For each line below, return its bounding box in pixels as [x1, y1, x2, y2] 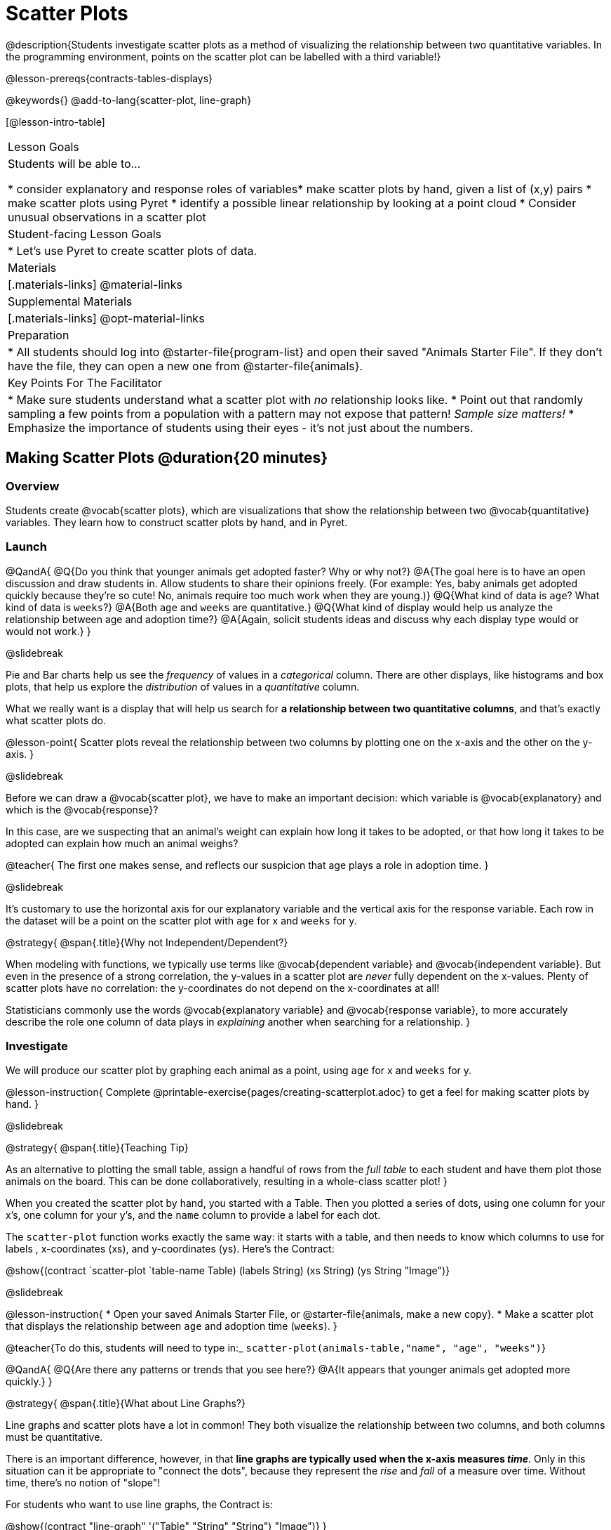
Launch [6, 540, 47, 554]
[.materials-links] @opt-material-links [8, 310, 205, 325]
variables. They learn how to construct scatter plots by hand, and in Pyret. [6, 516, 348, 528]
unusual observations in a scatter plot [8, 209, 206, 224]
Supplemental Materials [8, 294, 133, 308]
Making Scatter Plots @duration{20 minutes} [6, 449, 328, 467]
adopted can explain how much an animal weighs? [6, 837, 239, 849]
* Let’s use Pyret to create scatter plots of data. [8, 243, 257, 258]
